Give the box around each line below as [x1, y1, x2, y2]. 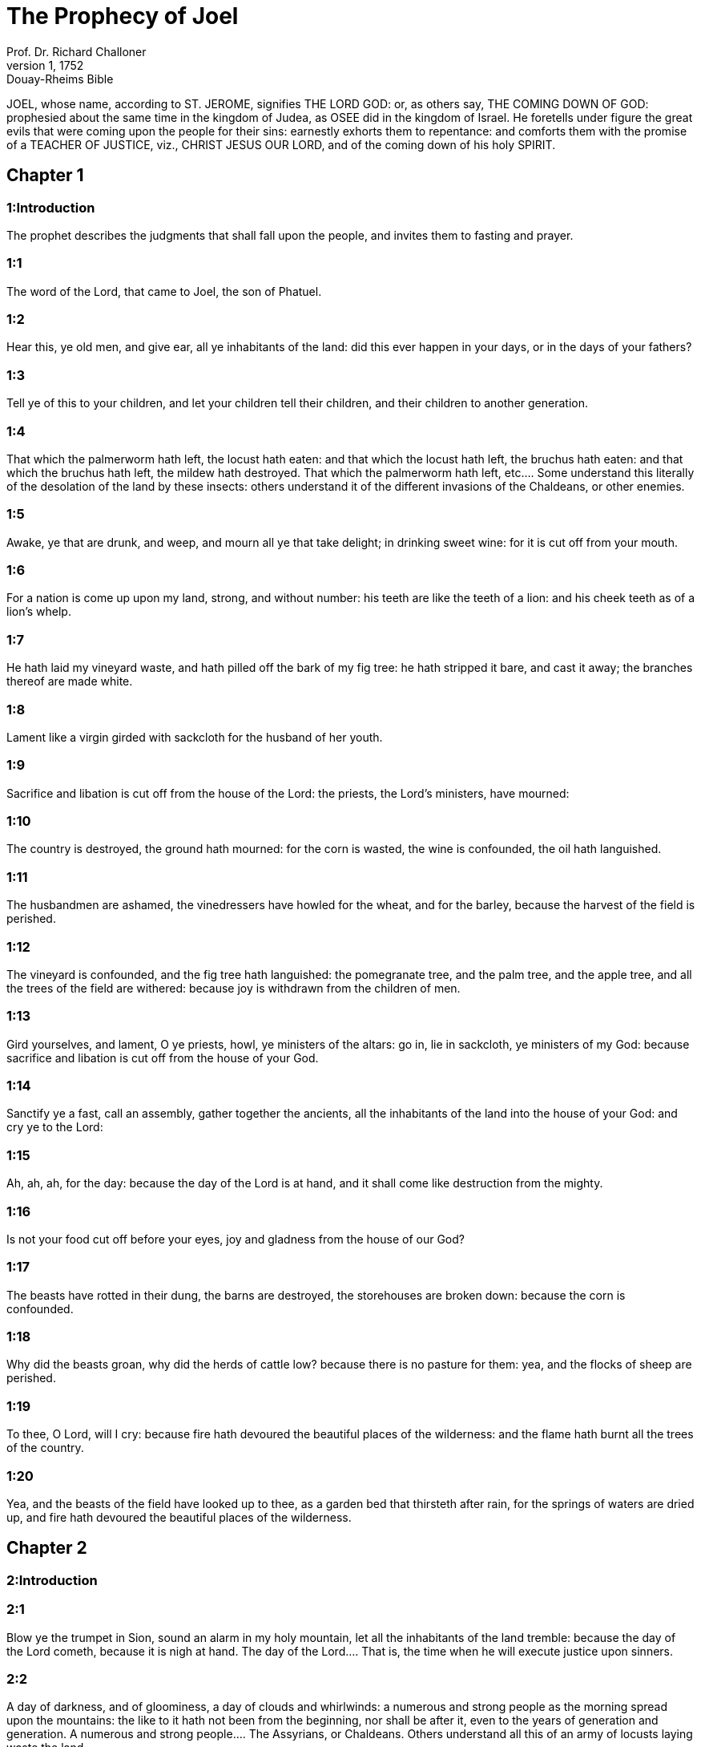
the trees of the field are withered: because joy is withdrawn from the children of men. [6, 981, 461, 995]
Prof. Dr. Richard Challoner [6, 44, 147, 59]
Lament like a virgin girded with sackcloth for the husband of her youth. [6, 730, 383, 744]
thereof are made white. [6, 674, 133, 689]
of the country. [6, 1441, 84, 1455]
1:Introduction [6, 199, 95, 216]
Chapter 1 [6, 165, 84, 186]
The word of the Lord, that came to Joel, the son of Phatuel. [6, 284, 322, 298]
